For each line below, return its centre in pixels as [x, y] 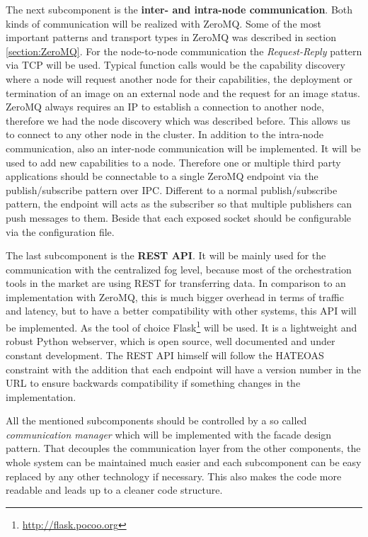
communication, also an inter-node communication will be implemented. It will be [183, 148]
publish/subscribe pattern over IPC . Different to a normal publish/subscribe [172, 190]
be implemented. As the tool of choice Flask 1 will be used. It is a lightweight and [182, 326]
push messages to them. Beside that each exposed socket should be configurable [179, 217]
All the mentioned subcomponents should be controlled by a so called [156, 420]
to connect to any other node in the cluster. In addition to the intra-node [165, 134]
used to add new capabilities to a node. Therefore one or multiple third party [173, 162]
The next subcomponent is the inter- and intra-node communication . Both [179, 9]
